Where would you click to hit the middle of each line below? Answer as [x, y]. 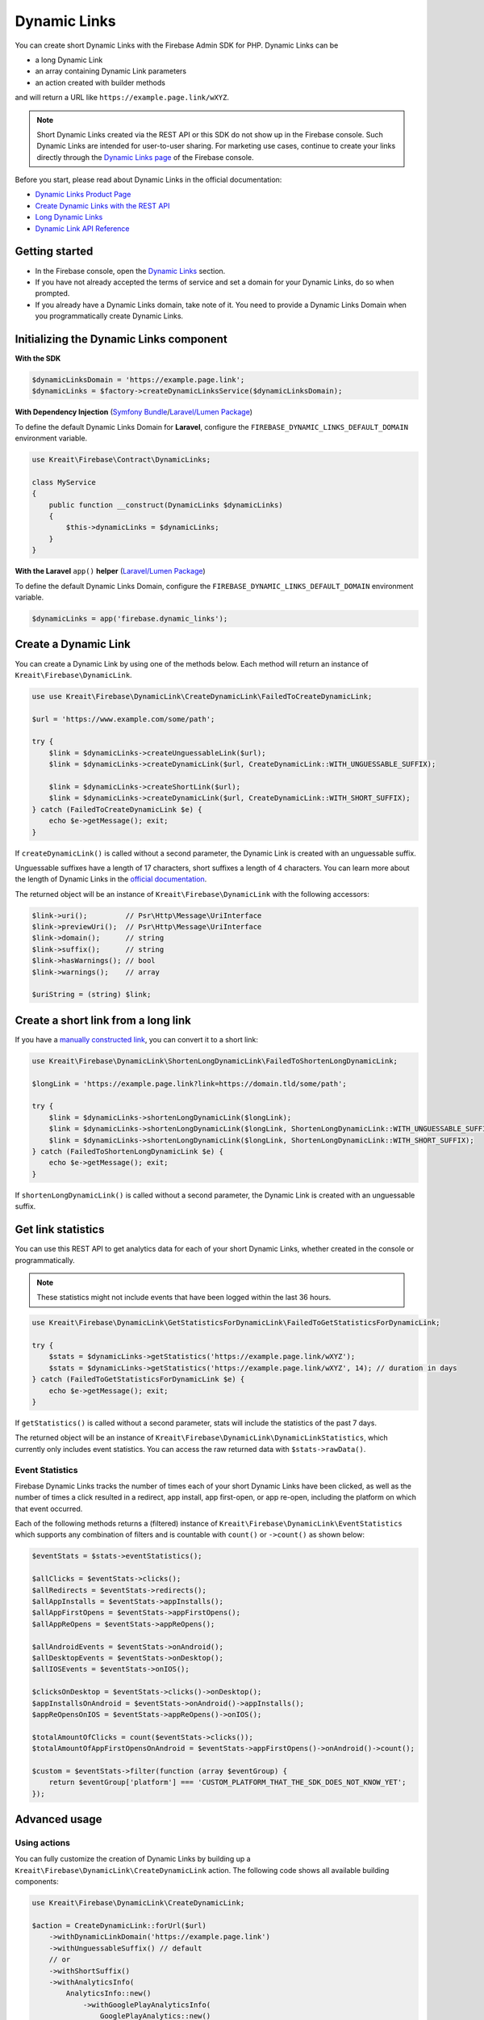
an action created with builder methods [100, 82]
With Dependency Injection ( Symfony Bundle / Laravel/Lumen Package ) [134, 412]
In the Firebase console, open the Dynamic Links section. [130, 271]
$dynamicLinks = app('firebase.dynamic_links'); [130, 619]
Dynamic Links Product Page [83, 195]
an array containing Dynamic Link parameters [111, 71]
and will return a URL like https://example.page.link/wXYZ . [122, 98]
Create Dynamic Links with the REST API [102, 205]
